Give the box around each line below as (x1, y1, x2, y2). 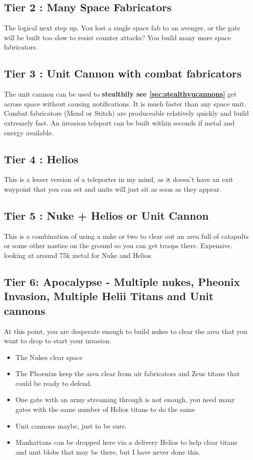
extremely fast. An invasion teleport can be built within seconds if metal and (4, 117, 235, 128)
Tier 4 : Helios (4, 151, 79, 166)
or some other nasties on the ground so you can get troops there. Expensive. (4, 240, 233, 251)
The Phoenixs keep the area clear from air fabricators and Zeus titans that (15, 368, 240, 379)
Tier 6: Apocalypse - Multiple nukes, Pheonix (4, 274, 240, 289)
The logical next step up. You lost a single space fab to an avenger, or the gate (4, 23, 240, 33)
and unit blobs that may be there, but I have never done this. (15, 446, 201, 457)
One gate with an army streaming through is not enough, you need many (15, 394, 235, 405)
